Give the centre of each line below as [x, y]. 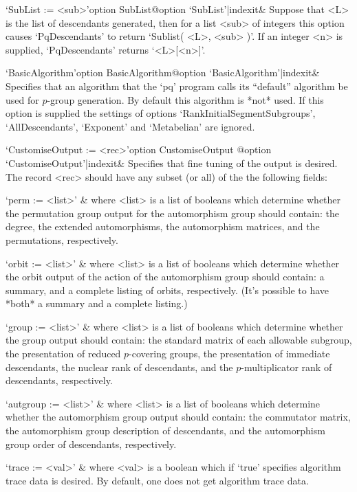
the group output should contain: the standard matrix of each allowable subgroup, [179, 340]
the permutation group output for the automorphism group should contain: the [172, 213]
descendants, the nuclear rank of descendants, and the [119, 367]
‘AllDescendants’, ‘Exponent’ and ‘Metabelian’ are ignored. [130, 126]
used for [22, 99]
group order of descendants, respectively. [91, 444]
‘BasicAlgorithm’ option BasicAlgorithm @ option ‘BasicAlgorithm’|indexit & [163, 72]
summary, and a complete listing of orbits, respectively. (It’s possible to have [167, 290]
